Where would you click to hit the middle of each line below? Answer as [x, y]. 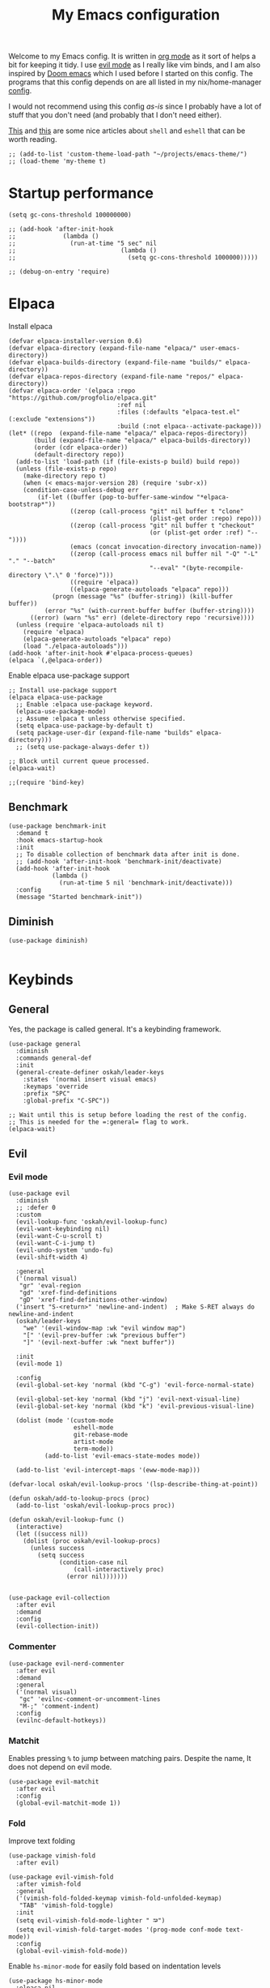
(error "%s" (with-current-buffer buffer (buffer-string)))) [149, 611]
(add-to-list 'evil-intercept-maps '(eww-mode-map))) [108, 1470]
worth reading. [33, 139]
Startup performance [81, 193]
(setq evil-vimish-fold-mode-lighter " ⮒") [91, 1921]
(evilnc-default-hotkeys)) [61, 1720]
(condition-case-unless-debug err [81, 491]
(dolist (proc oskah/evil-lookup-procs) [92, 1541]
